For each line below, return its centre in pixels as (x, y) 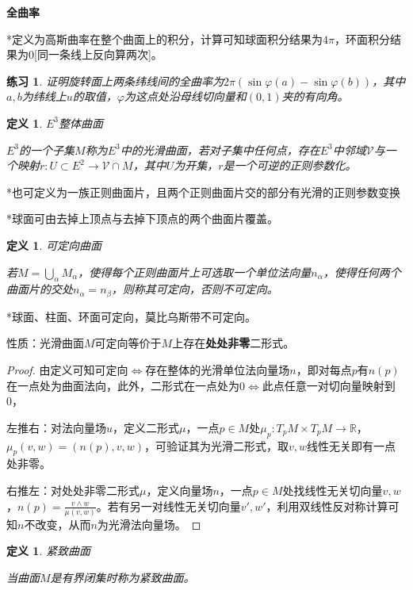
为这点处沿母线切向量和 (185, 96)
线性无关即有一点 (352, 445)
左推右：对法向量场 (56, 427)
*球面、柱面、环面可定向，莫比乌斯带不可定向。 (131, 316)
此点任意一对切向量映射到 (329, 385)
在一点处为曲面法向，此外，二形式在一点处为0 (126, 385)
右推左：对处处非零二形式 (73, 490)
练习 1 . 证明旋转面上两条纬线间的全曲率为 (115, 80)
